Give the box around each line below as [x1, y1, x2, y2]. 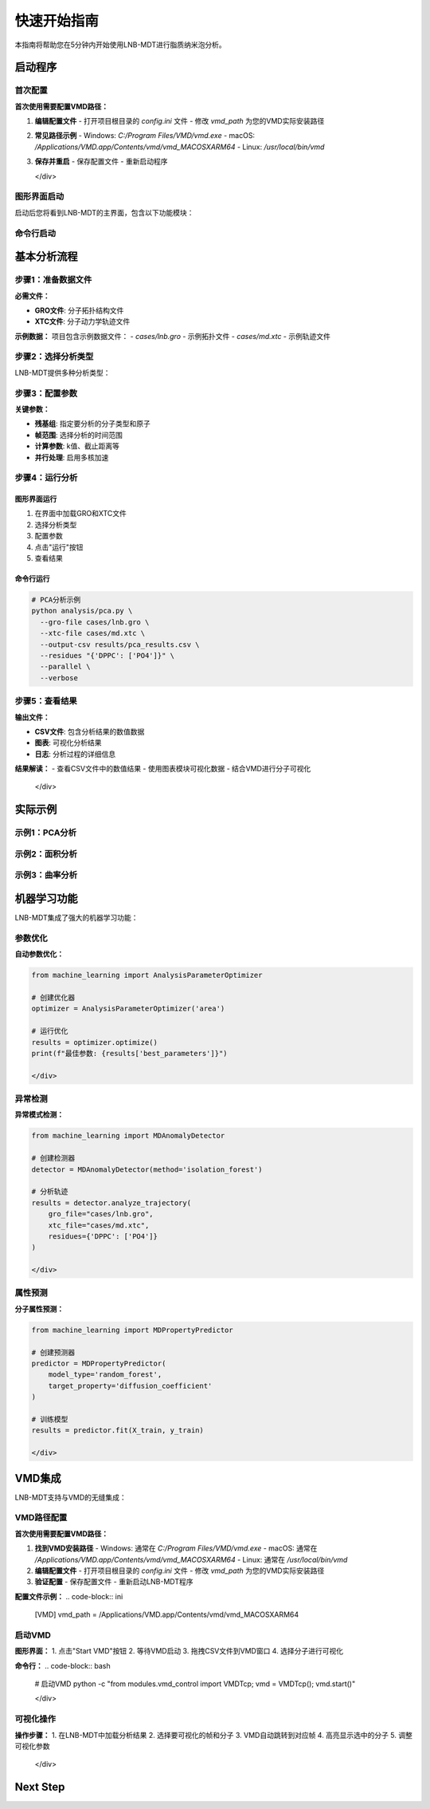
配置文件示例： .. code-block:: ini [14, 1591, 123, 1601]
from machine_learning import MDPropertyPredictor [31, 1325, 234, 1334]
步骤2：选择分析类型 [14, 351, 94, 362]
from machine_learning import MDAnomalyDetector [31, 1131, 225, 1141]
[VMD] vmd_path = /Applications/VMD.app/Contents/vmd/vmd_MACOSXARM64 [34, 1610, 299, 1619]
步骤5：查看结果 [14, 696, 77, 707]
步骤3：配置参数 [14, 388, 78, 399]
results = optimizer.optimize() [31, 1038, 158, 1046]
